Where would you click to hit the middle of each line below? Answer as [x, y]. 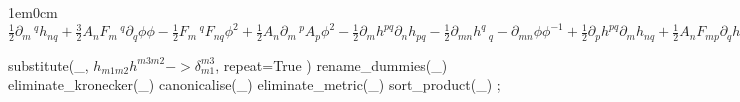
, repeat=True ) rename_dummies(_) [331, 64]
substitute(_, [48, 64]
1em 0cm [33, 12]
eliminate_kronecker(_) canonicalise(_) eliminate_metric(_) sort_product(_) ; [254, 84]
